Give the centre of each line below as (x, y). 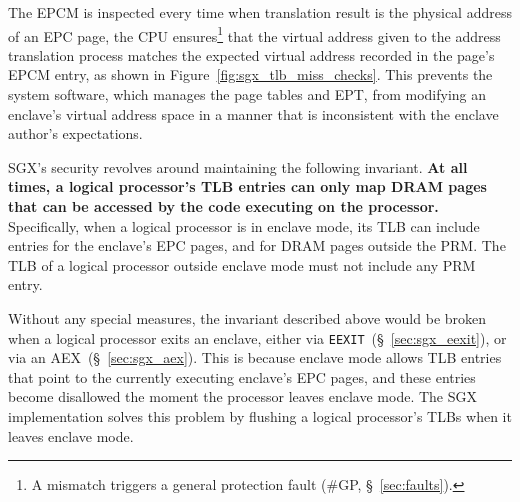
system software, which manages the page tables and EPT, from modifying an (247, 94)
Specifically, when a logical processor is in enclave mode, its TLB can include (244, 225)
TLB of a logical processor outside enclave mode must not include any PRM (242, 264)
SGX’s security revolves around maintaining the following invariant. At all (238, 166)
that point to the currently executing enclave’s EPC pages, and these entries (242, 376)
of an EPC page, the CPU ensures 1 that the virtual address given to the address (254, 34)
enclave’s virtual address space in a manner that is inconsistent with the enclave (253, 113)
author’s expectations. (75, 133)
